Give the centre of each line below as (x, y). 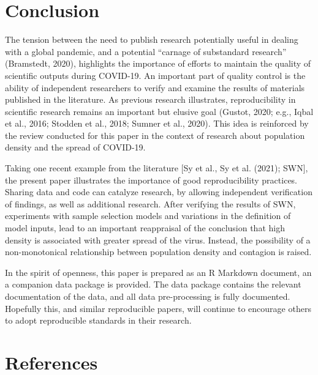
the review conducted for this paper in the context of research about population (155, 135)
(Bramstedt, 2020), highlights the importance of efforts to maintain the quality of (158, 63)
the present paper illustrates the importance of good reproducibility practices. (151, 180)
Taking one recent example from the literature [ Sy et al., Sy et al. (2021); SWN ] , (157, 168)
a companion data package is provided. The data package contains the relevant (153, 284)
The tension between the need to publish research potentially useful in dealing (152, 39)
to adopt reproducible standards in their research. (98, 320)
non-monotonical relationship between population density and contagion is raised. (158, 252)
